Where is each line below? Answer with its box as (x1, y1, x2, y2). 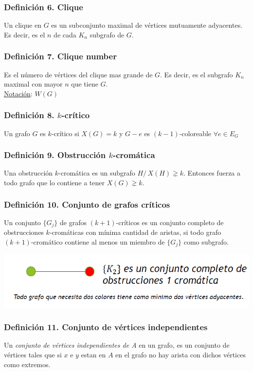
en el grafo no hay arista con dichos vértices (115, 350, 246, 360)
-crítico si (51, 128, 79, 138)
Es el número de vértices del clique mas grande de (4, 69, 153, 79)
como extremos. (4, 359, 51, 369)
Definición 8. (4, 109, 54, 121)
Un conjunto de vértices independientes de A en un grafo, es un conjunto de (4, 340, 230, 350)
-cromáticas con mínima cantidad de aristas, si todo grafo (49, 227, 221, 237)
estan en (81, 350, 106, 360)
